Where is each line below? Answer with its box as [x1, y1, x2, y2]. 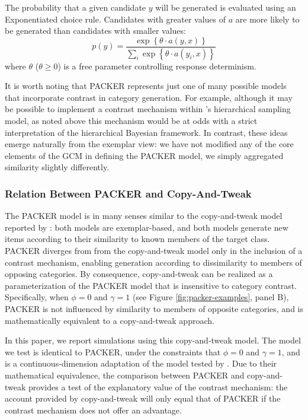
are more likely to [235, 12, 300, 25]
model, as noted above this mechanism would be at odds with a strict [5, 114, 258, 127]
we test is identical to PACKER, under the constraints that [5, 345, 221, 358]
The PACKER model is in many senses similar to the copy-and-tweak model [5, 209, 283, 222]
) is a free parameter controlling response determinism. [57, 59, 256, 72]
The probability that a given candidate [5, 1, 146, 13]
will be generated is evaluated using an [155, 1, 296, 13]
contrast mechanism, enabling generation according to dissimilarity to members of [5, 256, 302, 268]
